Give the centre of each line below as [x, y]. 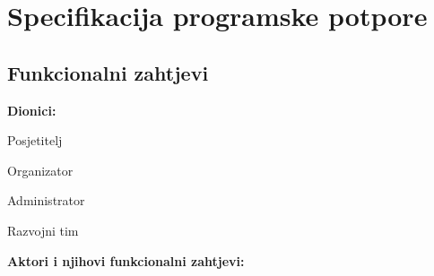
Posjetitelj [35, 140]
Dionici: [32, 110]
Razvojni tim [43, 230]
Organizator [40, 170]
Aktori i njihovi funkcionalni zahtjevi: [126, 260]
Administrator [46, 200]
